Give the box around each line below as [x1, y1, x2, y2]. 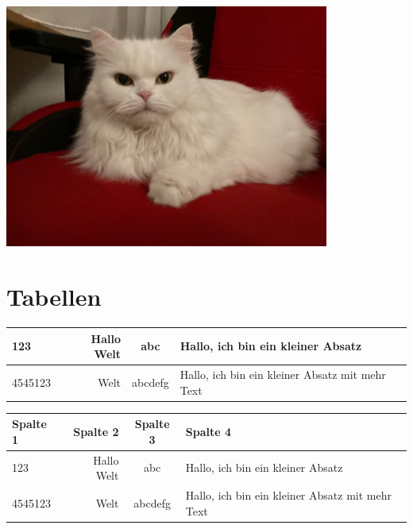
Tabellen [6, 280, 102, 313]
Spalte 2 [73, 423, 119, 440]
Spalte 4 [185, 423, 232, 440]
